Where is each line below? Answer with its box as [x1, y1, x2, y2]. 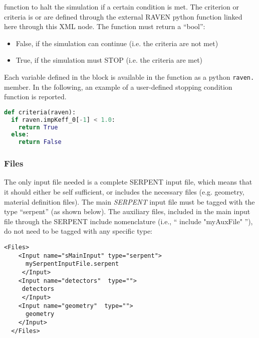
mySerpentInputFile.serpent [25, 260, 119, 268]
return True [18, 123, 58, 131]
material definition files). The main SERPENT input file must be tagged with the [4, 196, 255, 207]
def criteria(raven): [4, 108, 76, 116]
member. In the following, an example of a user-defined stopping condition [4, 81, 232, 92]
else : [11, 131, 30, 138]
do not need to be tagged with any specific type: [4, 226, 153, 236]
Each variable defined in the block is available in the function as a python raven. [4, 71, 254, 82]
